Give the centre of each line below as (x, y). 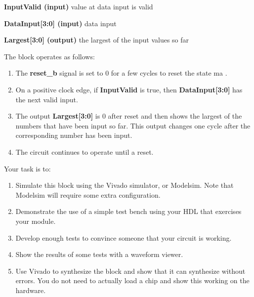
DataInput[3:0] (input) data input (60, 23)
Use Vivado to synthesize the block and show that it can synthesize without (130, 271)
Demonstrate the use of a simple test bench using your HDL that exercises (128, 211)
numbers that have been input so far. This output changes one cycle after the (133, 125)
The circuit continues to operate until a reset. (85, 151)
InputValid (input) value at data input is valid (79, 6)
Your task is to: (27, 168)
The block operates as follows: (49, 56)
